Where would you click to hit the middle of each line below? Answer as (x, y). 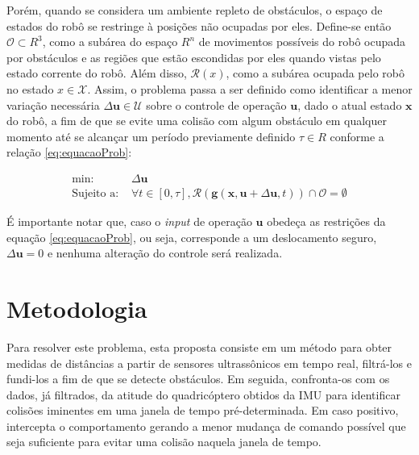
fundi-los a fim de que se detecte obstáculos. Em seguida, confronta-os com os (198, 379)
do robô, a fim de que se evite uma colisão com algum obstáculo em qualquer (197, 121)
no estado (30, 88)
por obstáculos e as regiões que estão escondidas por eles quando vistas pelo (194, 57)
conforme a (357, 136)
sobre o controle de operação (216, 104)
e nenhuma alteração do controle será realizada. (165, 253)
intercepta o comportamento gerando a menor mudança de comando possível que (206, 426)
